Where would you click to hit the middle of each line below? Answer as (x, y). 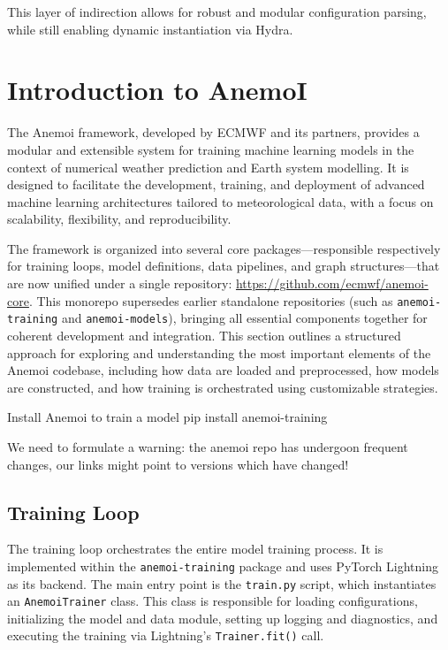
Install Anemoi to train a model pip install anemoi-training (167, 417)
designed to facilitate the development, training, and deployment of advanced (216, 184)
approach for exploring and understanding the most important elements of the (219, 352)
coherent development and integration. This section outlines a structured (204, 335)
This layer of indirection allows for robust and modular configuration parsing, (217, 11)
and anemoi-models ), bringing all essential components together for (244, 318)
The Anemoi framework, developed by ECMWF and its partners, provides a (213, 132)
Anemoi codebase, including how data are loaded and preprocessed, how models (223, 370)
